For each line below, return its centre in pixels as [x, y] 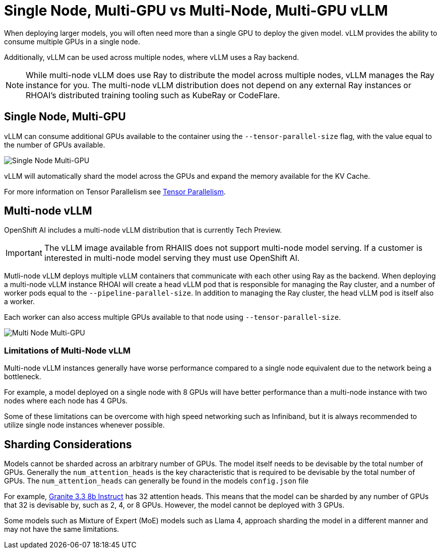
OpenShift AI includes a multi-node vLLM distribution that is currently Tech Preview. [143, 230]
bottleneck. [23, 377]
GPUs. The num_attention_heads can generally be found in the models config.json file [156, 481]
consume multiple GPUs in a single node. [72, 41]
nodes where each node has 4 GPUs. [66, 401]
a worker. [19, 302]
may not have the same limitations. [62, 529]
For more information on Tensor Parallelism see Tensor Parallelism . [115, 191]
